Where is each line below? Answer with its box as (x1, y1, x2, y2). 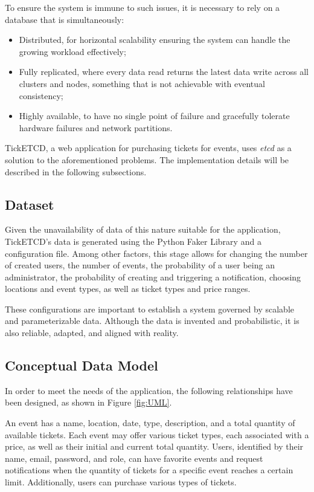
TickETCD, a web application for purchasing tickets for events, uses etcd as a (5, 141, 292, 154)
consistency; (19, 89, 63, 102)
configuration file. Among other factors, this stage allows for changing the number (5, 247, 308, 259)
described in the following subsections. (5, 165, 147, 178)
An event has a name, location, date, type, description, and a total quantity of (5, 416, 295, 429)
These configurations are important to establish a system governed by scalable (5, 302, 294, 315)
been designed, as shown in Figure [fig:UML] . (5, 396, 172, 409)
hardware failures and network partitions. (19, 121, 173, 134)
